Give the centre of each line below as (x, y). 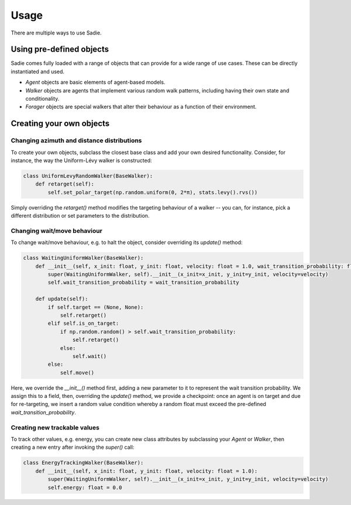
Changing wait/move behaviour (56, 231)
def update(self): (62, 299)
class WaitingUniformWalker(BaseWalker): (83, 258)
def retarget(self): (65, 184)
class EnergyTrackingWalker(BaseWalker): (83, 463)
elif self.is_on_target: (83, 324)
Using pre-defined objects (60, 49)
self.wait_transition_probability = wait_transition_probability (143, 283)
